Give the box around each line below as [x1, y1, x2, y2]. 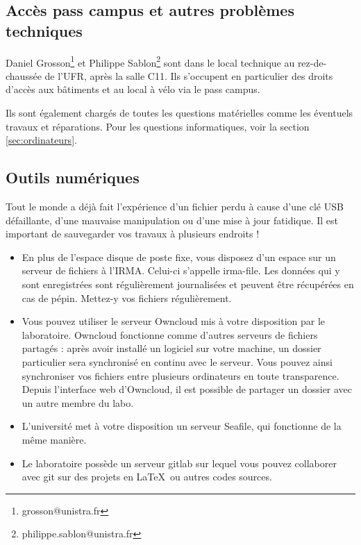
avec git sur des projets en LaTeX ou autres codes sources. [22, 469, 272, 484]
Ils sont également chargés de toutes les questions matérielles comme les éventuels [6, 106, 353, 120]
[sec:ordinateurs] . [6, 133, 77, 147]
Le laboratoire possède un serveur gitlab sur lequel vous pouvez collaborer [22, 455, 337, 470]
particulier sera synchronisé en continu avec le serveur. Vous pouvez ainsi [22, 354, 333, 369]
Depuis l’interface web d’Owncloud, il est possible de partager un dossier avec [22, 382, 353, 396]
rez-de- [297, 55, 327, 69]
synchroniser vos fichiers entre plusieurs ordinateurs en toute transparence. [22, 368, 339, 383]
